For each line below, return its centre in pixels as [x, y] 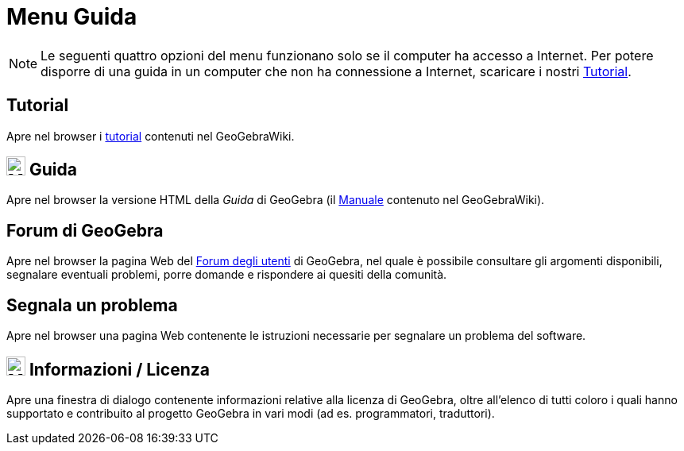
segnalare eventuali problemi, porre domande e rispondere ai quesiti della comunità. [227, 275]
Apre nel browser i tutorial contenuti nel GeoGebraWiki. [151, 136]
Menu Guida [72, 17]
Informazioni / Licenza [119, 369]
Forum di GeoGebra [85, 230]
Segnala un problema [92, 305]
